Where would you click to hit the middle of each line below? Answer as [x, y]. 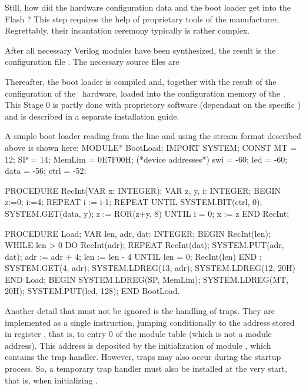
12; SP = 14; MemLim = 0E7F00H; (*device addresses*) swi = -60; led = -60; [146, 159]
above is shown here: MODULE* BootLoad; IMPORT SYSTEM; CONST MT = [151, 147]
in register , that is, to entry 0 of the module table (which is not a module [138, 334]
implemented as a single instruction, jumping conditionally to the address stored [150, 322]
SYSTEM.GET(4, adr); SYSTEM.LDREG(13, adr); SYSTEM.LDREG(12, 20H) [150, 268]
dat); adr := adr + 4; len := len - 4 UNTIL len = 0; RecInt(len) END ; [133, 256]
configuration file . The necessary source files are [92, 62]
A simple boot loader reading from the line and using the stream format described [153, 136]
